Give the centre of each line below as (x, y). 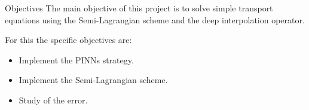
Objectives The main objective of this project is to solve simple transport (139, 8)
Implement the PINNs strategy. (76, 59)
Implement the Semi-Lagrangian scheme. (93, 80)
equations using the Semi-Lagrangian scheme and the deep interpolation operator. (155, 19)
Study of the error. (53, 100)
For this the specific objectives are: (68, 40)
